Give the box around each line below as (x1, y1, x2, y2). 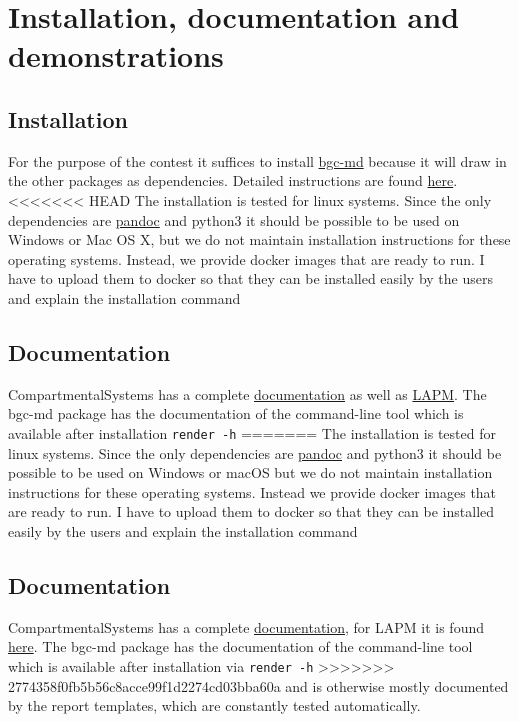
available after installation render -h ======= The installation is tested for (8, 422, 496, 443)
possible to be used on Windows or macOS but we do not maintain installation (8, 462, 493, 483)
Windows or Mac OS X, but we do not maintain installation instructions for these (8, 229, 511, 250)
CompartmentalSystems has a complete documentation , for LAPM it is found (8, 616, 485, 637)
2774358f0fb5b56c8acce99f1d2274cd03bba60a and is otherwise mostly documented (8, 675, 509, 696)
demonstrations (8, 35, 224, 76)
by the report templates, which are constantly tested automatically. (8, 695, 421, 716)
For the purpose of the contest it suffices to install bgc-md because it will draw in (8, 150, 507, 171)
